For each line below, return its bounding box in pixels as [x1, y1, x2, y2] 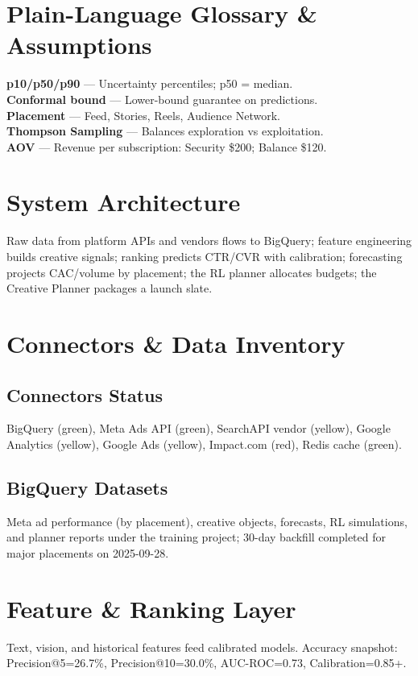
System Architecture [6, 185, 241, 218]
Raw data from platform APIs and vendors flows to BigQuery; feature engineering [6, 232, 412, 249]
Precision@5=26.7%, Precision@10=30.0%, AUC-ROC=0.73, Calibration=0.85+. [6, 654, 407, 671]
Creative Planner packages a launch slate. [6, 280, 213, 297]
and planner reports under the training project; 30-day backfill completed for [6, 529, 386, 545]
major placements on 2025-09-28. [6, 544, 169, 561]
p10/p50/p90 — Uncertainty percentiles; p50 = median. [6, 75, 293, 92]
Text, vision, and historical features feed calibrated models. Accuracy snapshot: [6, 638, 398, 655]
